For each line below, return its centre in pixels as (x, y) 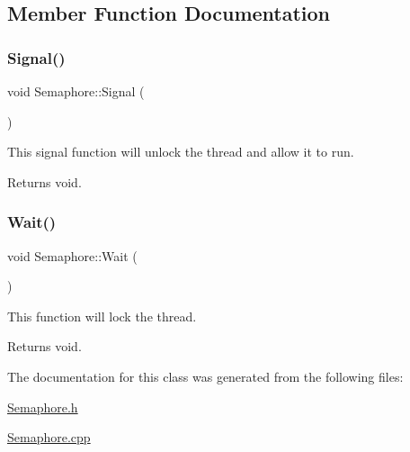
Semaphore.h (43, 407)
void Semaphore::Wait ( (72, 255)
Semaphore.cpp (49, 437)
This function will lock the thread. (102, 316)
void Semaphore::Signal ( (76, 91)
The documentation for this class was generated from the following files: (205, 376)
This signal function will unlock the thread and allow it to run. (181, 152)
